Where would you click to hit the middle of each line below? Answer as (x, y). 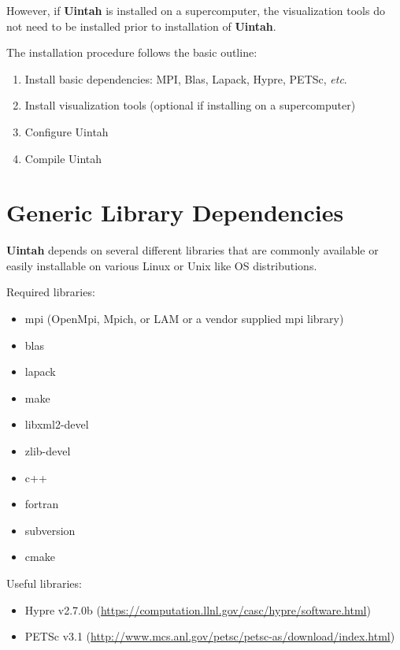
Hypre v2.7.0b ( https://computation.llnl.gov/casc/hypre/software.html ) (198, 609)
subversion (50, 530)
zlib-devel (48, 451)
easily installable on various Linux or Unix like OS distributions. (162, 265)
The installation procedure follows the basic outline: (132, 52)
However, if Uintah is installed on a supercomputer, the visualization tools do (196, 10)
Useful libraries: (44, 583)
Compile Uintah (63, 158)
